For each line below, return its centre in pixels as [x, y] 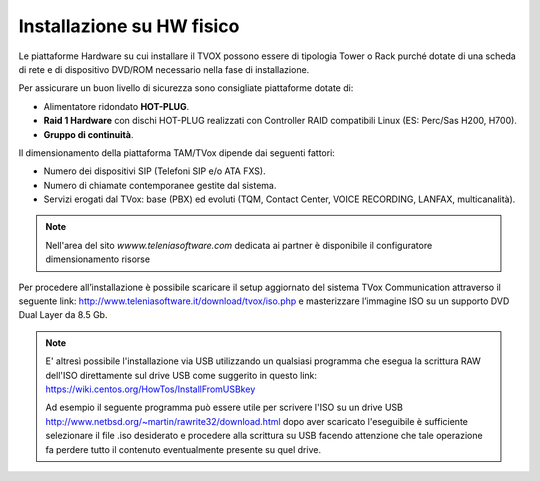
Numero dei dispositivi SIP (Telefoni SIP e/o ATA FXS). [154, 171]
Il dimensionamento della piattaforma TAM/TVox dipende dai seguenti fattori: [176, 152]
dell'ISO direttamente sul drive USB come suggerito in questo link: [181, 375]
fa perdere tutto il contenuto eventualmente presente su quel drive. [183, 449]
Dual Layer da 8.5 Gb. [63, 315]
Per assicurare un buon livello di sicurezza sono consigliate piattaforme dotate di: [186, 88]
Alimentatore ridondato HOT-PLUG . [116, 106]
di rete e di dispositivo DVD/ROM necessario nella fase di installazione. [164, 69]
